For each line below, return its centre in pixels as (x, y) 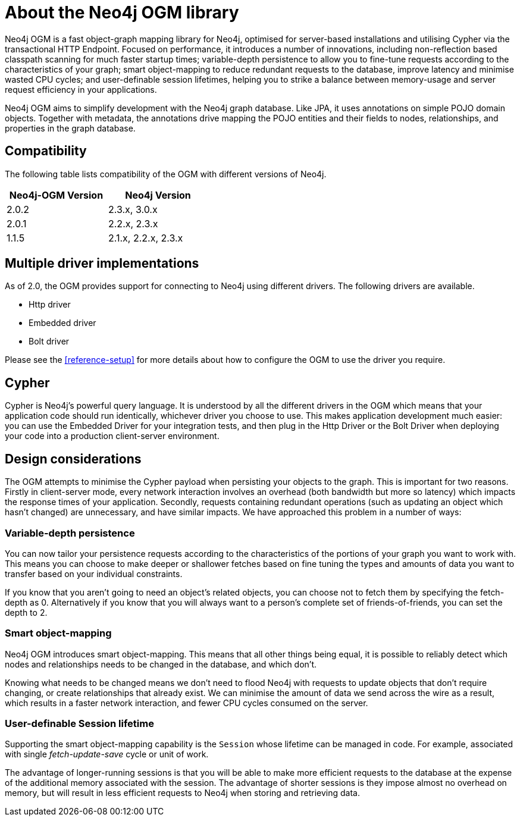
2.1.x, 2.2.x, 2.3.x (146, 238)
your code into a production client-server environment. (112, 436)
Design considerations (73, 459)
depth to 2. (26, 612)
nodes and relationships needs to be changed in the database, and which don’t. (161, 664)
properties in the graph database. (70, 128)
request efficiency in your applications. (81, 89)
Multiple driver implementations (102, 264)
